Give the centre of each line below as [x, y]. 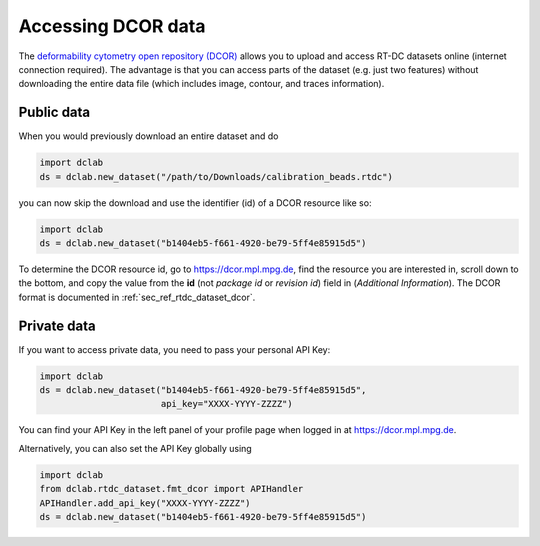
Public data [54, 112]
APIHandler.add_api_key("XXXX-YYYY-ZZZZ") [145, 503]
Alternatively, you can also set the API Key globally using [135, 448]
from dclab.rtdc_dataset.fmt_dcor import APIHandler [171, 489]
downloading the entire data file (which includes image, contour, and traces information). [201, 84]
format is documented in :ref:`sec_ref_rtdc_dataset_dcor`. [137, 297]
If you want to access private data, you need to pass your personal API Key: [174, 349]
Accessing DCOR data [112, 26]
